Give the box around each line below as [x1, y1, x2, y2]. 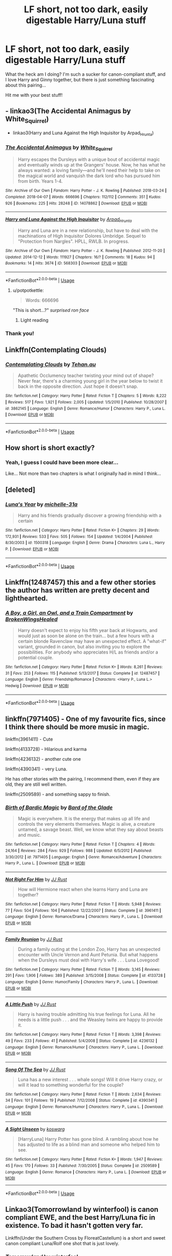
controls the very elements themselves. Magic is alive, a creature [17, 821, 155, 827]
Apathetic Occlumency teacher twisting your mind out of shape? [17, 372, 154, 379]
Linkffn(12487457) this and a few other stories [5, 578, 156, 587]
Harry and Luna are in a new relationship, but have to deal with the [17, 227, 158, 234]
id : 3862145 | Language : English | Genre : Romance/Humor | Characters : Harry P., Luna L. [5, 406, 166, 411]
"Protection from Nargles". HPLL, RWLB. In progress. [17, 238, 130, 244]
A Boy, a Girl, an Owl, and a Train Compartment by [5, 609, 134, 616]
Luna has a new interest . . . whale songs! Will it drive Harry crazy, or [17, 1076, 163, 1082]
